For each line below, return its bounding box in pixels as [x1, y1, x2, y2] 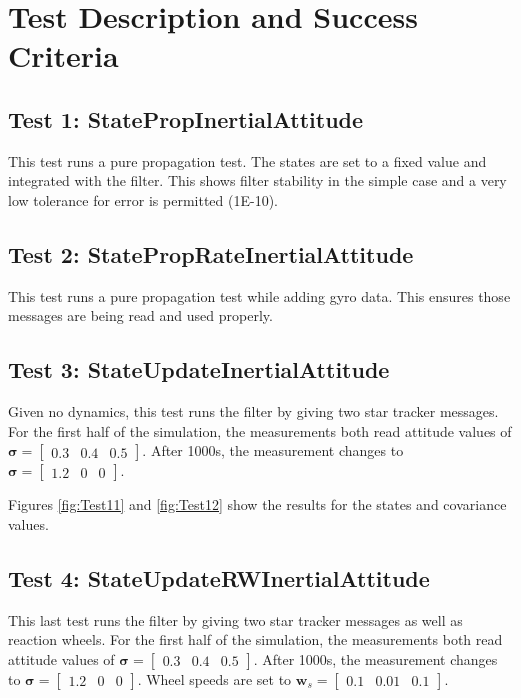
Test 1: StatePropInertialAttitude [8, 103, 364, 134]
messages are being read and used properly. [8, 305, 273, 326]
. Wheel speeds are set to [137, 668, 292, 689]
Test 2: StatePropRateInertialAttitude [8, 238, 414, 269]
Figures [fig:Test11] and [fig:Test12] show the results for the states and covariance [8, 494, 507, 515]
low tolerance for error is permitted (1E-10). [8, 189, 279, 210]
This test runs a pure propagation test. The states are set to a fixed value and [8, 150, 487, 171]
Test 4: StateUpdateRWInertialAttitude [8, 562, 430, 593]
